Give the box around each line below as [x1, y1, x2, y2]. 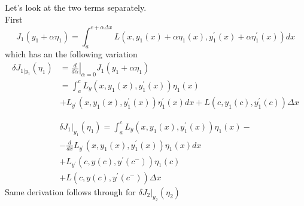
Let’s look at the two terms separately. [5, 1, 147, 13]
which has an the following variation [5, 48, 138, 60]
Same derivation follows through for [5, 185, 136, 198]
